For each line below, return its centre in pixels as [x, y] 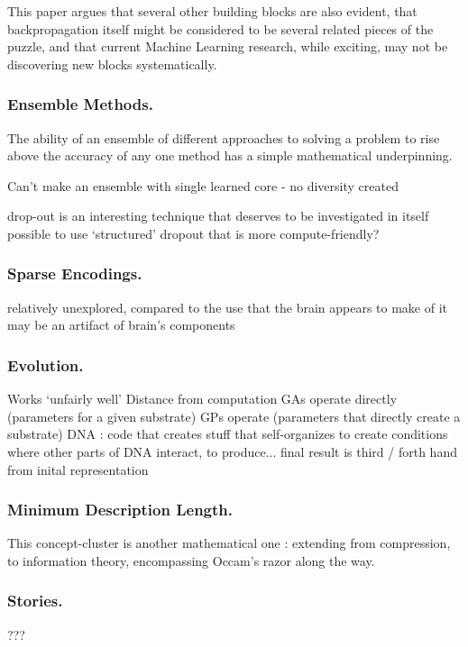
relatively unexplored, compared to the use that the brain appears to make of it [228, 307]
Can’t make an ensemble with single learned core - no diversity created [203, 185]
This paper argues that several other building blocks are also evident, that [212, 11]
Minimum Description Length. [120, 510]
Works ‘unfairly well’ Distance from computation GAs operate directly [202, 399]
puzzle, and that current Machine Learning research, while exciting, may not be [228, 46]
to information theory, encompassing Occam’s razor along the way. [191, 560]
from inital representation [78, 469]
